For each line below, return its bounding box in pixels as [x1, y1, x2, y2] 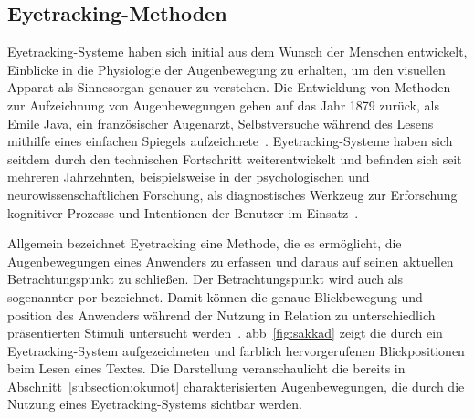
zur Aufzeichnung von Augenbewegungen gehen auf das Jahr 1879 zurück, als [7, 95, 439, 114]
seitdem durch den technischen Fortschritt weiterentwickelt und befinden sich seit [7, 149, 462, 168]
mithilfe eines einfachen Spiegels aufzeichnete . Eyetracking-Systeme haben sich [7, 131, 453, 151]
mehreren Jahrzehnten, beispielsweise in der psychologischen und [7, 167, 370, 186]
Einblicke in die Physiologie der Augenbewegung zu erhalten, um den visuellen [7, 59, 446, 79]
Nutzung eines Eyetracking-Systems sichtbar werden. [7, 394, 302, 414]
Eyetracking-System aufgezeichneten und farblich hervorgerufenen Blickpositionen [7, 340, 465, 360]
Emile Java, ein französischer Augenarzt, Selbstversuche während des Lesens [7, 113, 434, 132]
